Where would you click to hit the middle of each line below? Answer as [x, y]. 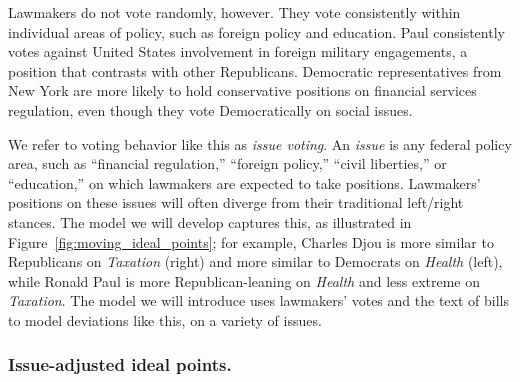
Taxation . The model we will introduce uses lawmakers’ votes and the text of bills [258, 300]
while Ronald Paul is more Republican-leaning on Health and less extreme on [244, 280]
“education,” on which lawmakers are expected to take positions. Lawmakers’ [244, 182]
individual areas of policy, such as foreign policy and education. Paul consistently [256, 31]
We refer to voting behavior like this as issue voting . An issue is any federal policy [260, 143]
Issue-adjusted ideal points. [120, 364]
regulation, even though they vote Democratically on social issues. [210, 109]
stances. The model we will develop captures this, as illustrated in [210, 221]
